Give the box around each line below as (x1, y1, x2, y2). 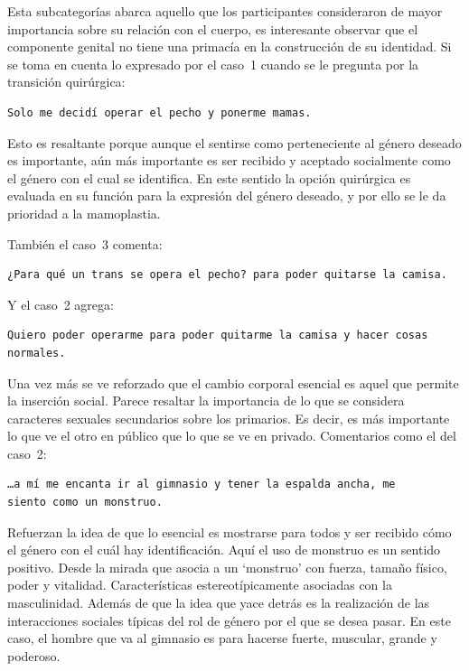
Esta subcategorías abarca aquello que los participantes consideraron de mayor (7, 2, 443, 20)
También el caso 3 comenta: (7, 234, 163, 253)
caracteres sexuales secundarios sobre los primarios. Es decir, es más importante (7, 408, 450, 427)
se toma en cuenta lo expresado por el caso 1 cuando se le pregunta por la (7, 54, 419, 73)
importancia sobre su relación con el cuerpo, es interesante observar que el (7, 19, 418, 38)
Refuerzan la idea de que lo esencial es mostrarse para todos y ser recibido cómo (7, 522, 452, 541)
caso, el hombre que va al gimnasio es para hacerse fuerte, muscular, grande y (7, 629, 437, 648)
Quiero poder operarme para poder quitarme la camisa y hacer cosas (7, 329, 428, 342)
